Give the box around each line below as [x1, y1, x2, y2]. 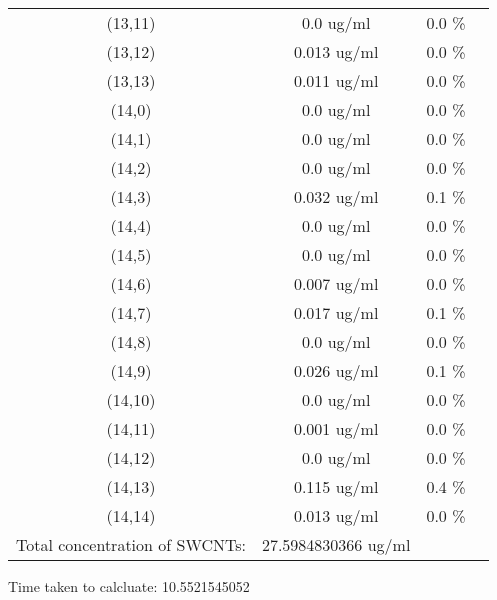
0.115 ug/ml [293, 475, 379, 498]
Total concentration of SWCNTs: [16, 533, 246, 556]
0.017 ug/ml [293, 301, 379, 324]
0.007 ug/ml [293, 272, 379, 295]
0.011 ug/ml [293, 69, 379, 92]
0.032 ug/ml [293, 185, 379, 208]
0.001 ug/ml [293, 417, 379, 440]
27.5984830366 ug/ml [261, 533, 411, 556]
